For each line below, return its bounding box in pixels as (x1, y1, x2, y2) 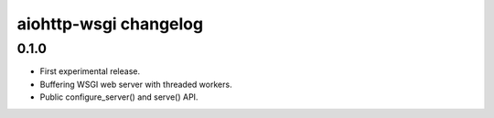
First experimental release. (39, 66, 141, 77)
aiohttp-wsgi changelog (16, 14, 204, 34)
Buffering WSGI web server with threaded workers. (39, 79, 232, 90)
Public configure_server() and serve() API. (39, 91, 199, 102)
